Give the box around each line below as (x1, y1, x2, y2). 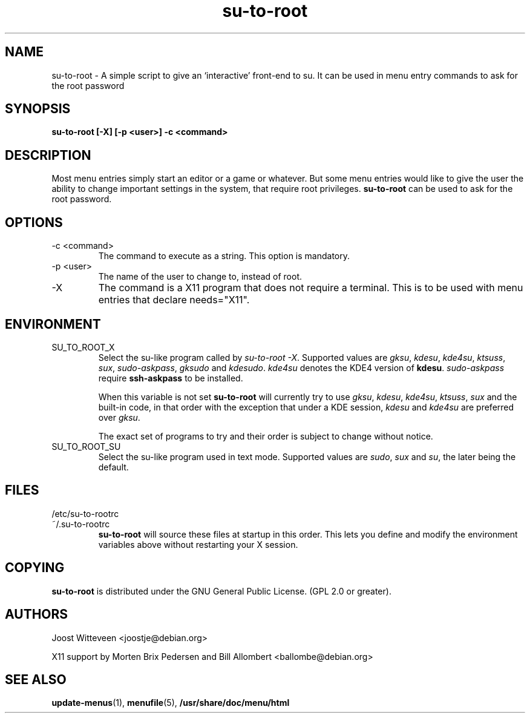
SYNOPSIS (5, 101, 71, 117)
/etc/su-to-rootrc (51, 508, 119, 519)
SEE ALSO (5, 671, 67, 687)
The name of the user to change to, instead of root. (98, 271, 303, 282)
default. (98, 461, 129, 472)
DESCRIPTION (5, 147, 91, 163)
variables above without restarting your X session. (98, 539, 298, 550)
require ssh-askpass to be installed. (98, 372, 243, 383)
